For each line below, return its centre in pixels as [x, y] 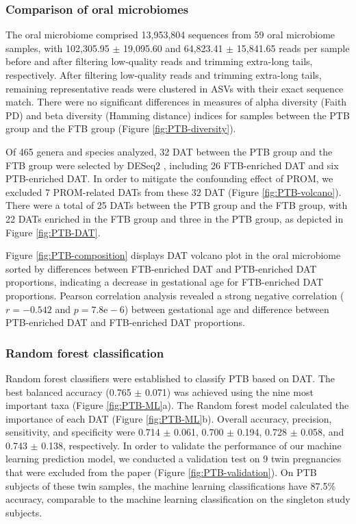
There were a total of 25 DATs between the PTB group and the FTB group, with [177, 205]
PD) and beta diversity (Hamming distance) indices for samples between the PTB [178, 115]
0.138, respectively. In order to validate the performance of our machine [191, 445]
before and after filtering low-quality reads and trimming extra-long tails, [159, 61]
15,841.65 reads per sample [293, 48]
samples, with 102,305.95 [58, 48]
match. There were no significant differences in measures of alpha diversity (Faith [176, 102]
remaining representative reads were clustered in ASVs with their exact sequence [175, 88]
